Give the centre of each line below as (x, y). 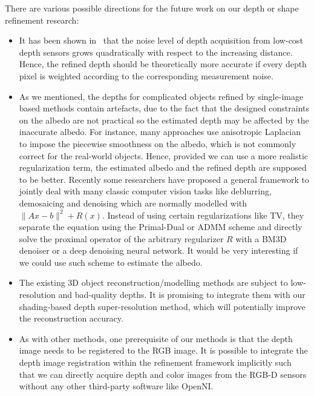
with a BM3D (261, 238)
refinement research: (42, 20)
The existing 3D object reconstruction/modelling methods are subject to (153, 282)
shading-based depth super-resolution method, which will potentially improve (162, 306)
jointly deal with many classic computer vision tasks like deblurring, (145, 191)
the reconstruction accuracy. (71, 318)
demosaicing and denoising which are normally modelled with (133, 203)
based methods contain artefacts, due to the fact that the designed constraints (164, 108)
